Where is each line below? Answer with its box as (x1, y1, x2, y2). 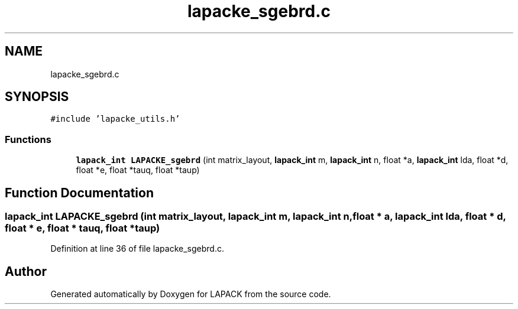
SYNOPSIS (5, 89, 69, 105)
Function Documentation (5, 185, 154, 200)
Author (5, 264, 47, 279)
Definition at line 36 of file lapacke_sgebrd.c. (50, 243, 224, 254)
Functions (5, 133, 51, 145)
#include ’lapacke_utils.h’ (50, 114, 180, 124)
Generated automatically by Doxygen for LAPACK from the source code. (50, 289, 331, 300)
